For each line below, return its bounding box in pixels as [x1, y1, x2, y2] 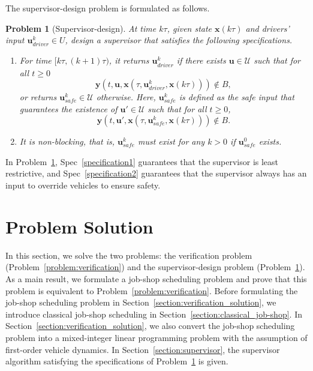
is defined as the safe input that [179, 91, 294, 103]
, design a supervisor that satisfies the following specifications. [65, 34, 293, 46]
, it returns [109, 54, 149, 67]
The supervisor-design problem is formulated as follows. [5, 2, 210, 14]
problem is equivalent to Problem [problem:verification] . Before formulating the [5, 284, 298, 297]
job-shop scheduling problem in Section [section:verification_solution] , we [5, 296, 276, 309]
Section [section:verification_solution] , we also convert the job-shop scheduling [5, 319, 295, 332]
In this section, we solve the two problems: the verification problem [5, 249, 252, 261]
